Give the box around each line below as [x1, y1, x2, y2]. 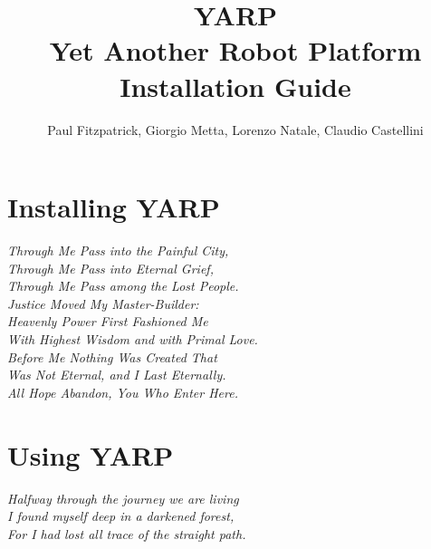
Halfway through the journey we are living [7, 488, 239, 507]
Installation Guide [120, 67, 351, 104]
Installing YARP [7, 188, 220, 226]
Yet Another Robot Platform [49, 32, 422, 69]
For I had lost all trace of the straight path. [7, 524, 246, 543]
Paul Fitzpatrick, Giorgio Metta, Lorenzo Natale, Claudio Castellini [47, 120, 424, 139]
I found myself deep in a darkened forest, [7, 506, 235, 525]
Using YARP [7, 436, 174, 473]
